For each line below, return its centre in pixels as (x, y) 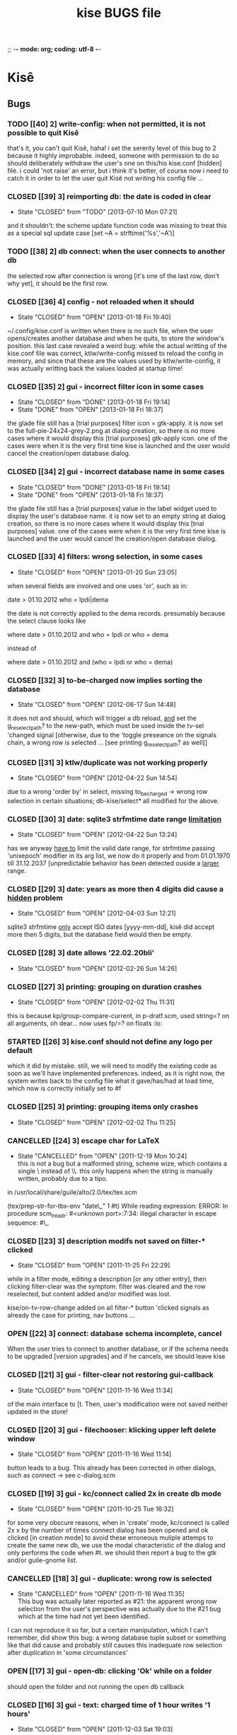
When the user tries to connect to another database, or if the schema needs (118, 1349)
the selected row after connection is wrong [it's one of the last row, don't (113, 276)
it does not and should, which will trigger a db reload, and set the (102, 718)
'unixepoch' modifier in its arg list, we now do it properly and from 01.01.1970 (119, 856)
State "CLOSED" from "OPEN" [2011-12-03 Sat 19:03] (95, 1729)
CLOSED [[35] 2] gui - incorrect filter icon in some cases (105, 386)
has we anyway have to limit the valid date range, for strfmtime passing (111, 848)
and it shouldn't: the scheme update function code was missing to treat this (117, 226)
